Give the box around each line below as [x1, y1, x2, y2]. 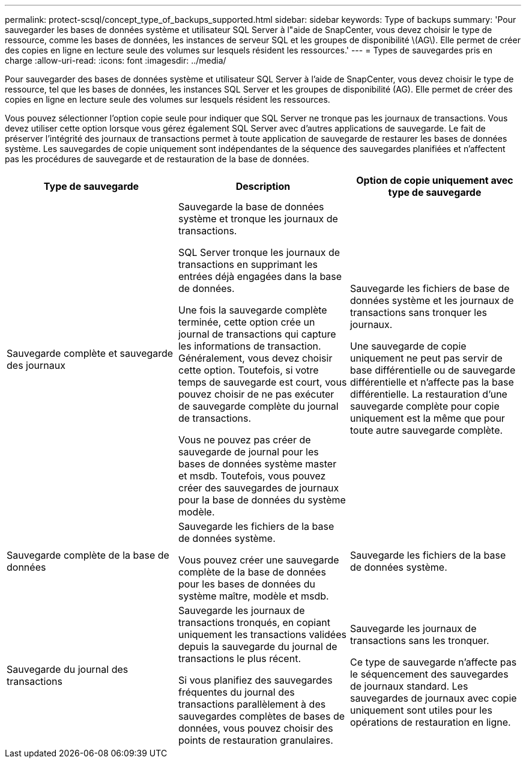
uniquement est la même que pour [349, 412, 505, 424]
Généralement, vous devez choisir [178, 352, 333, 364]
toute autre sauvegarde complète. [349, 424, 503, 436]
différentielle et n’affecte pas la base [349, 376, 514, 388]
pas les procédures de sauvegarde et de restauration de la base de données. [5, 154, 309, 164]
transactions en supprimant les [178, 258, 318, 270]
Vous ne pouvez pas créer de [178, 434, 311, 446]
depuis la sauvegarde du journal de [178, 640, 337, 652]
